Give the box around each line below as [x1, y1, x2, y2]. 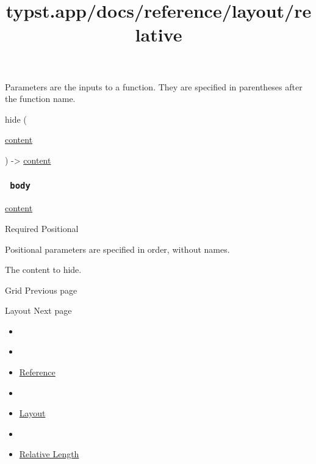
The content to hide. [5, 263, 82, 276]
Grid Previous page [5, 283, 77, 296]
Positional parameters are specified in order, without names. [5, 242, 230, 255]
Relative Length [19, 448, 79, 460]
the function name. [5, 92, 76, 105]
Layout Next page [5, 304, 72, 317]
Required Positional [5, 222, 79, 234]
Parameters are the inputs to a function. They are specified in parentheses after [5, 80, 303, 93]
